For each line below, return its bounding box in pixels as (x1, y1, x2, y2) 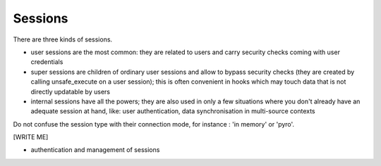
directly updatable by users (30, 87, 111, 96)
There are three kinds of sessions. (13, 35, 113, 44)
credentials (30, 58, 64, 66)
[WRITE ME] (13, 133, 49, 141)
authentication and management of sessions (30, 146, 160, 154)
